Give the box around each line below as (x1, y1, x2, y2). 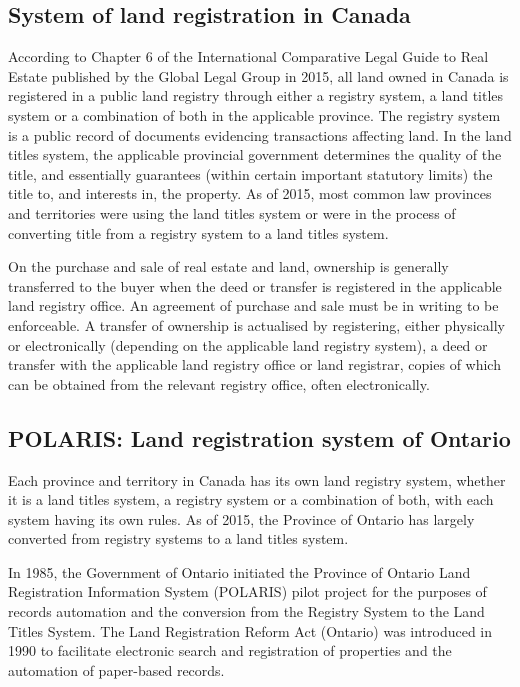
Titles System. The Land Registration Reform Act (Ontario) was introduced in (8, 620, 493, 641)
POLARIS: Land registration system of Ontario (8, 422, 511, 453)
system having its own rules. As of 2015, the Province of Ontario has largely (8, 508, 475, 529)
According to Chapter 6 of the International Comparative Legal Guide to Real (8, 46, 489, 67)
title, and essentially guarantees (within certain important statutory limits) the (8, 163, 493, 184)
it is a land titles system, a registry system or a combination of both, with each (8, 489, 494, 510)
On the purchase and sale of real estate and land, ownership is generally (8, 256, 449, 277)
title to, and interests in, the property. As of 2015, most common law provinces (8, 183, 492, 204)
